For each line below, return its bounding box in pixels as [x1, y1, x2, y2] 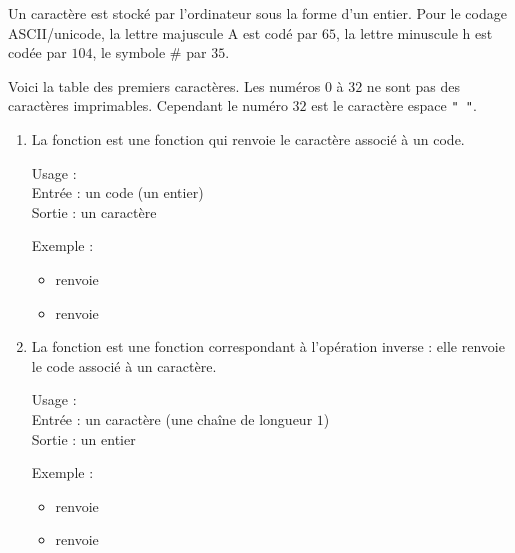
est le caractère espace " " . [311, 95, 477, 116]
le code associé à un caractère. [31, 355, 217, 376]
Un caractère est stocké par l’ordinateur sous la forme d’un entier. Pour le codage [8, 3, 507, 23]
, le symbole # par [92, 42, 207, 63]
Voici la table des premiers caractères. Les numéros [8, 75, 321, 96]
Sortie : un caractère [31, 201, 157, 222]
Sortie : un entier [31, 428, 136, 449]
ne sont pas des [366, 75, 461, 96]
